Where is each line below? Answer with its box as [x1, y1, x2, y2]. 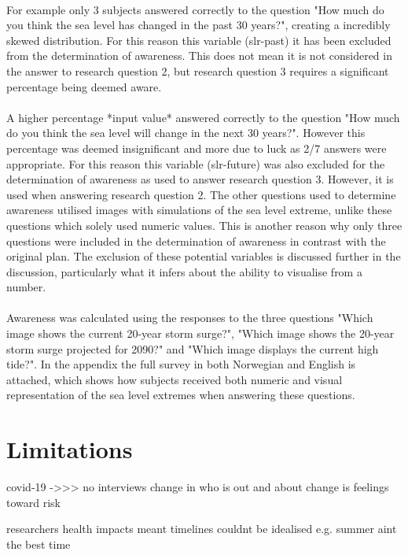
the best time [6, 535, 71, 552]
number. [6, 279, 46, 295]
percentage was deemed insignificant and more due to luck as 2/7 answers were [6, 139, 387, 156]
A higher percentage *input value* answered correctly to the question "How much [6, 109, 400, 125]
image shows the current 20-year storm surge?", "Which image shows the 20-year [6, 325, 395, 342]
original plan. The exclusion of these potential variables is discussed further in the [6, 248, 401, 265]
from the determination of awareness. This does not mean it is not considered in [6, 47, 392, 64]
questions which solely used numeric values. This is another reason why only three [6, 216, 402, 233]
